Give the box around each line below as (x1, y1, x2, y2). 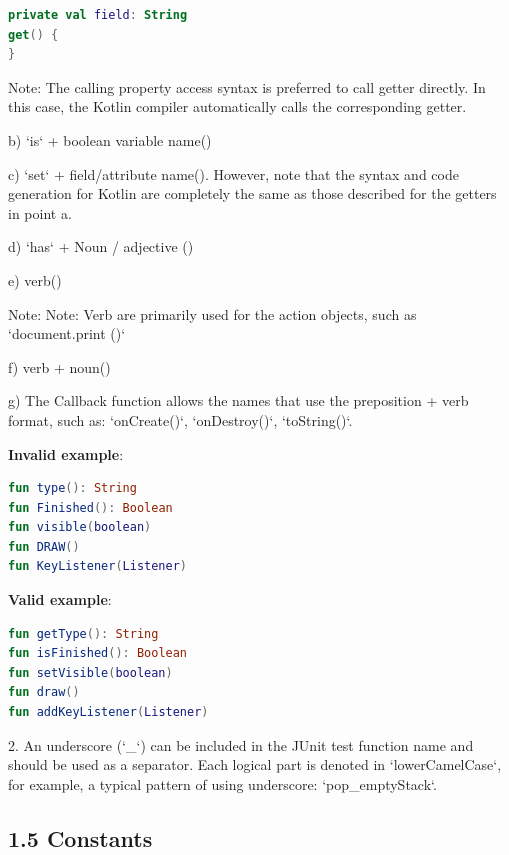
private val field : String (8, 8, 188, 22)
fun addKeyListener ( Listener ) (8, 705, 209, 720)
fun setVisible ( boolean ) (8, 665, 173, 680)
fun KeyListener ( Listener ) (8, 559, 188, 574)
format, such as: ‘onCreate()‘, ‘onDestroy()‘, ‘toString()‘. (8, 409, 353, 430)
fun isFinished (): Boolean (8, 646, 188, 661)
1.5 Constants (8, 822, 153, 853)
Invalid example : (8, 443, 124, 464)
